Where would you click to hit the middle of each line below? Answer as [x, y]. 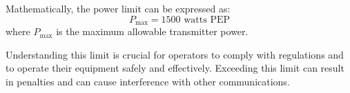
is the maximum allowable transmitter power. [152, 31]
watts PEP [207, 20]
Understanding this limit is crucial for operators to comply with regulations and [175, 54]
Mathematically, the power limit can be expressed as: [118, 8]
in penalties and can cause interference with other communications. [148, 81]
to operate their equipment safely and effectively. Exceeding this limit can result [175, 68]
